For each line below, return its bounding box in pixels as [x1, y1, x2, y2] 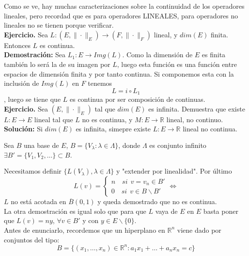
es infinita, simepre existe [76, 124, 151, 134]
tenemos [88, 78, 112, 88]
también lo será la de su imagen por [4, 59, 110, 69]
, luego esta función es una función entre [117, 59, 237, 69]
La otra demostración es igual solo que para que [4, 206, 146, 216]
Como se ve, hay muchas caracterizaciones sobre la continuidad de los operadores [4, 1, 245, 11]
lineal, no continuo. [166, 114, 223, 124]
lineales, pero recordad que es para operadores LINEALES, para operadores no [4, 10, 238, 20]
